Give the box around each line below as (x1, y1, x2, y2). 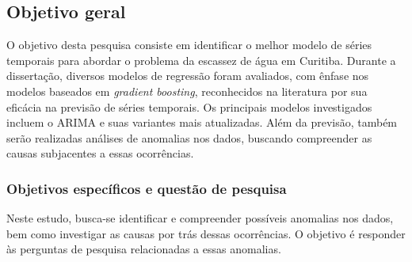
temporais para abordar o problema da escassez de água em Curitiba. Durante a (6, 51, 396, 68)
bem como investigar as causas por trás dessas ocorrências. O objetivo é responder (6, 225, 406, 241)
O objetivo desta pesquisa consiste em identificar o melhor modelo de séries (6, 36, 372, 53)
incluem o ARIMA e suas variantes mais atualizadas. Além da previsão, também (6, 114, 398, 131)
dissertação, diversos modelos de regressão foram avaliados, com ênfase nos (6, 67, 369, 84)
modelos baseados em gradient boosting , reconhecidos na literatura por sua (6, 82, 368, 99)
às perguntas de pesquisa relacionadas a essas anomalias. (6, 241, 281, 257)
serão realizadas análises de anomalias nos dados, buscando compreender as (6, 129, 372, 146)
